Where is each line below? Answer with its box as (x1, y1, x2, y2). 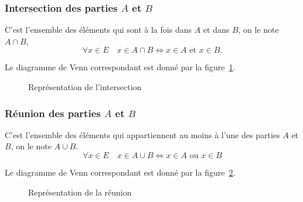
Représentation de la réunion (28, 186, 132, 198)
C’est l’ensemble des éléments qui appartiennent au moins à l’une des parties (5, 128, 280, 141)
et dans (203, 23, 230, 36)
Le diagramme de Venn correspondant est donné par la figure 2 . (5, 166, 236, 178)
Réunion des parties (5, 105, 101, 120)
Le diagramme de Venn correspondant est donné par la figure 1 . (5, 61, 236, 73)
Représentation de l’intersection (28, 81, 142, 93)
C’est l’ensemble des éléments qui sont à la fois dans (5, 23, 192, 36)
